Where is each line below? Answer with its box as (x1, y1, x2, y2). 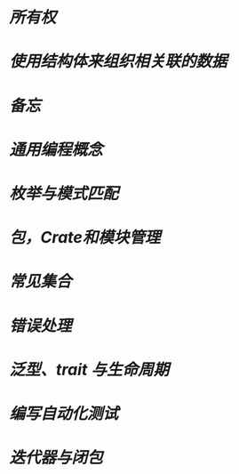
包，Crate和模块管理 (9, 228, 161, 248)
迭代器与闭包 (9, 447, 104, 468)
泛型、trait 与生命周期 (9, 359, 170, 380)
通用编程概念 (9, 139, 104, 159)
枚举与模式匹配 (9, 183, 119, 204)
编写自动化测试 (9, 403, 119, 423)
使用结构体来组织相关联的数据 (9, 52, 228, 71)
